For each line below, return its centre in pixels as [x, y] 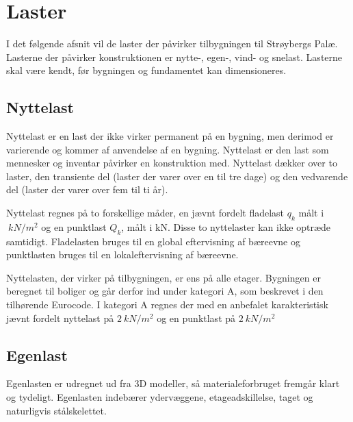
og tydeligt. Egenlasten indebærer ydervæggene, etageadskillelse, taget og [160, 397]
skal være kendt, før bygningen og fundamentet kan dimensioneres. [146, 70]
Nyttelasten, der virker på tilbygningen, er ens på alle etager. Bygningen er [164, 277]
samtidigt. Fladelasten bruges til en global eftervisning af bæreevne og [153, 241]
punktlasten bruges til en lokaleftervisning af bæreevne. [122, 255]
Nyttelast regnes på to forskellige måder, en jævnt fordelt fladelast [145, 213]
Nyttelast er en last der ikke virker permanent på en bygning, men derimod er [170, 136]
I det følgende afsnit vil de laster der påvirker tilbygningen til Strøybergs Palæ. [172, 44]
